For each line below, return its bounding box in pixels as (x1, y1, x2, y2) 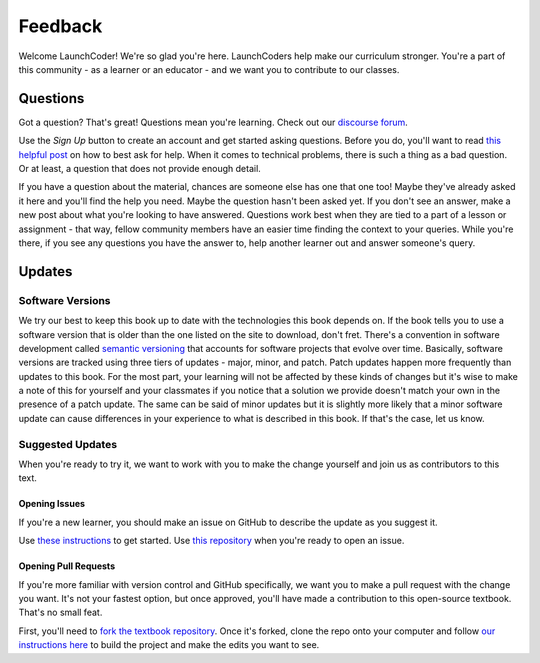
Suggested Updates (18, 437, 118, 451)
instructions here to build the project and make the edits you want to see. (18, 639, 320, 651)
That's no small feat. (18, 606, 103, 619)
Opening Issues (18, 498, 85, 510)
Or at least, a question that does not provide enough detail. (18, 163, 262, 175)
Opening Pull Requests (18, 560, 115, 572)
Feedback (18, 15, 103, 37)
